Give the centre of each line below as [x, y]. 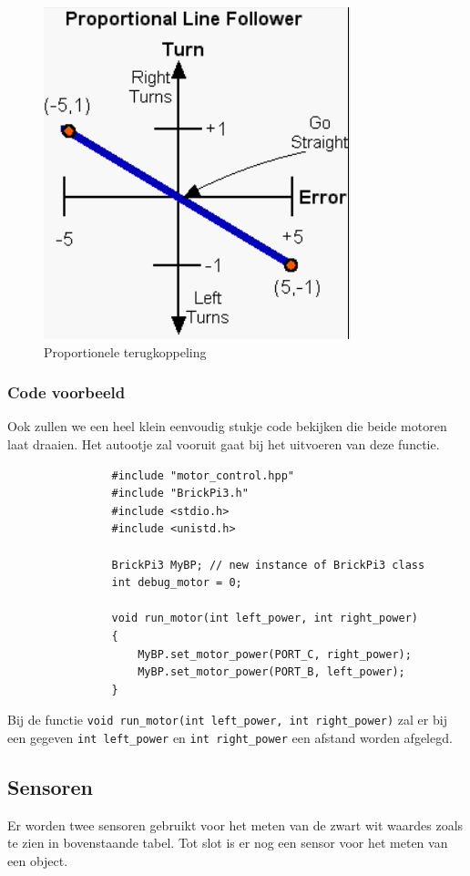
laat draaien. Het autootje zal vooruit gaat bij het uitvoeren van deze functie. [224, 444]
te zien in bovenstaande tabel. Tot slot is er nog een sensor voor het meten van [228, 843]
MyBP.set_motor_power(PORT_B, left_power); [271, 672]
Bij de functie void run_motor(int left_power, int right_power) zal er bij [227, 720]
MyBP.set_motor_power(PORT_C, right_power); [275, 654]
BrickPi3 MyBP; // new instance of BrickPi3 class [268, 565]
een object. [38, 861]
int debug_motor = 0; [177, 583]
